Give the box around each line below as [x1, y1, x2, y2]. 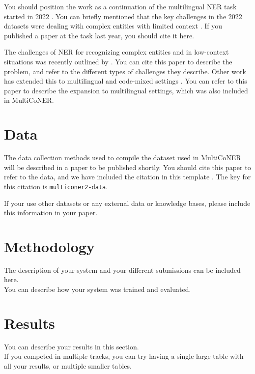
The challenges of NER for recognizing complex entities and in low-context [4, 47, 229, 57]
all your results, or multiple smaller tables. [4, 360, 132, 371]
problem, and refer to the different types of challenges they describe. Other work [4, 66, 246, 76]
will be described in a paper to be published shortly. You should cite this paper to [4, 162, 251, 172]
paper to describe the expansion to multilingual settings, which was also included [4, 85, 248, 95]
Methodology [4, 236, 95, 256]
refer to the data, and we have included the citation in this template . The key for [4, 172, 251, 182]
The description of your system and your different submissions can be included [4, 264, 241, 275]
